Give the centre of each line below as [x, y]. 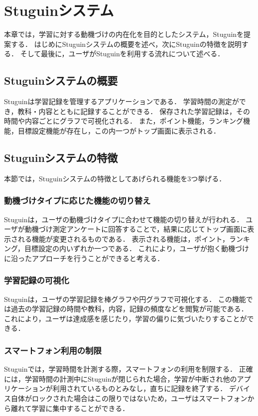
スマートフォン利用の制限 [53, 350]
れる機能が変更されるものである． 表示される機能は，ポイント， [124, 238]
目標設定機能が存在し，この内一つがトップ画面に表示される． [119, 130]
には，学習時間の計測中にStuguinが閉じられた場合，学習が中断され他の [121, 378]
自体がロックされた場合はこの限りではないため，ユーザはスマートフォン [129, 398]
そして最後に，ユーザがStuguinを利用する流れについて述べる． [122, 54]
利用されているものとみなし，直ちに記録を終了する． [140, 388]
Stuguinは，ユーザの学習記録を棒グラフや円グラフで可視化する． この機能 [125, 299]
